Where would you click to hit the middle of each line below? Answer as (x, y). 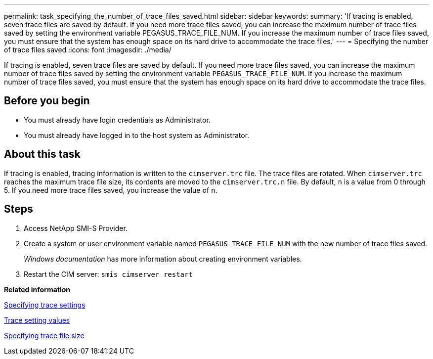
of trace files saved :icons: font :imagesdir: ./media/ (88, 50)
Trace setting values (37, 320)
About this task (42, 154)
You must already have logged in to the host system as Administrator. (137, 135)
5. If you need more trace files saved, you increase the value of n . (111, 190)
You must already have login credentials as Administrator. (117, 120)
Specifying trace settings (45, 305)
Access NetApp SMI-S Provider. (76, 228)
